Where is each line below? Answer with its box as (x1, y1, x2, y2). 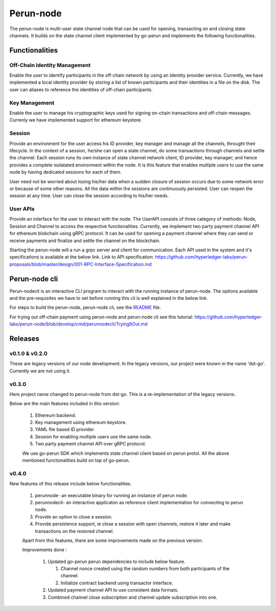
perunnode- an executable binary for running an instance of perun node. (35, 492, 189, 498)
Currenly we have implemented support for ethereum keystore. (9, 117, 143, 123)
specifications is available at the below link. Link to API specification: (9, 254, 154, 260)
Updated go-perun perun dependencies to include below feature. (48, 558, 186, 565)
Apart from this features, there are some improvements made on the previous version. (22, 537, 203, 544)
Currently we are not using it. (9, 368, 71, 374)
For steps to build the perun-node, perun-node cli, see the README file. (9, 304, 161, 311)
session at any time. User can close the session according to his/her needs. (9, 193, 169, 199)
